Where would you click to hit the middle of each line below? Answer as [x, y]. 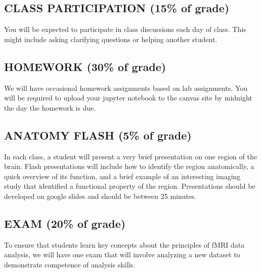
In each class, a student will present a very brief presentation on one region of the [130, 156]
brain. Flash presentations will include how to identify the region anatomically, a [129, 166]
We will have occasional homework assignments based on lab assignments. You [126, 88]
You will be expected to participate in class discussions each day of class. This [125, 29]
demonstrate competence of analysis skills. [70, 264]
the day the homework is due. [50, 107]
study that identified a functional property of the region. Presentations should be [130, 186]
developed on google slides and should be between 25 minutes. [100, 196]
